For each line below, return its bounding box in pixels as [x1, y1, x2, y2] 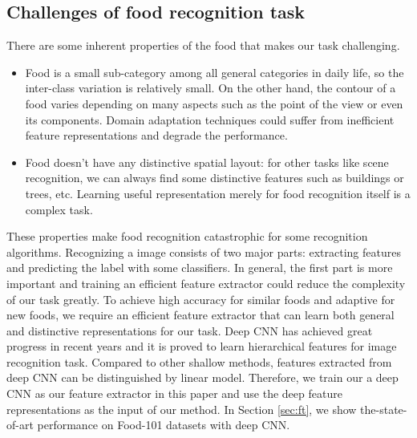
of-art [6, 416, 34, 433]
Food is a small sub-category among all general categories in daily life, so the [25, 63, 404, 80]
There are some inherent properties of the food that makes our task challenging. [6, 37, 400, 54]
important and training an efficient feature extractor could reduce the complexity [6, 274, 406, 291]
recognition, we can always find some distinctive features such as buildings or [25, 169, 404, 186]
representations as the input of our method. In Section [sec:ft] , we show [6, 400, 357, 417]
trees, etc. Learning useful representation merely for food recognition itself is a [25, 185, 411, 201]
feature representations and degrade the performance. [25, 127, 288, 144]
